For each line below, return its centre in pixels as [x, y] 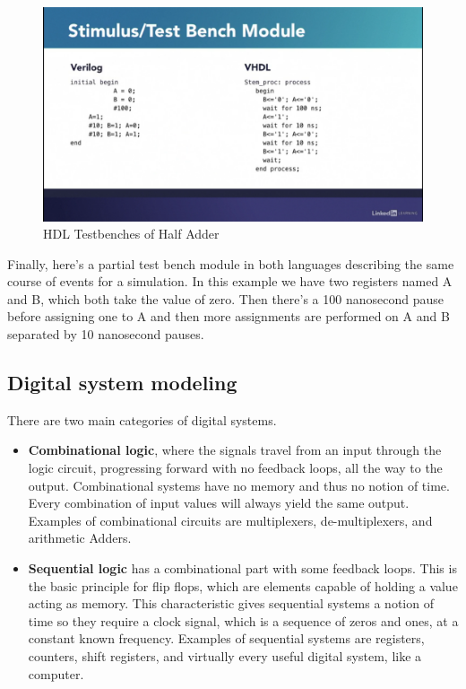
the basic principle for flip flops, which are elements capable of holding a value [243, 585]
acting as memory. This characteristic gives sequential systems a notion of [231, 603]
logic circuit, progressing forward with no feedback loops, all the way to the [235, 468]
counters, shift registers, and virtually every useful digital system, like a [225, 655]
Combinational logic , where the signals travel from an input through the [235, 450]
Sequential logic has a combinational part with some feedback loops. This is [242, 568]
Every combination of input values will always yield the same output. [219, 503]
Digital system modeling [122, 383]
